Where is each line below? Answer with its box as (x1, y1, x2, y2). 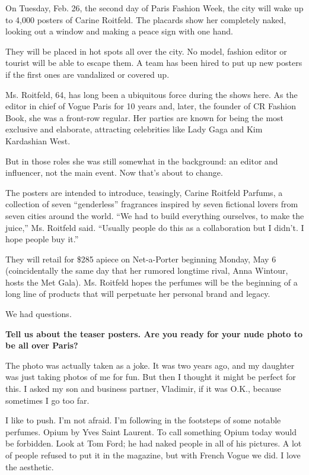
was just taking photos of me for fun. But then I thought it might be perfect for (5, 370, 296, 383)
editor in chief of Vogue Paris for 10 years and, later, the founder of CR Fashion (5, 100, 296, 112)
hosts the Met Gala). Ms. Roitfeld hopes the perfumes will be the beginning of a (5, 275, 298, 288)
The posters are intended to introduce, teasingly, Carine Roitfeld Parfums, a (5, 186, 283, 198)
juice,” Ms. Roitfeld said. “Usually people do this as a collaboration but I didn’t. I (5, 221, 304, 233)
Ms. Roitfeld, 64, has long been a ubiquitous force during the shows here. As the (5, 88, 298, 100)
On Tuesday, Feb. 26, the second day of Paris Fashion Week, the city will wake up (5, 2, 304, 14)
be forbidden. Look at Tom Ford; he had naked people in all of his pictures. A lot (5, 437, 302, 449)
